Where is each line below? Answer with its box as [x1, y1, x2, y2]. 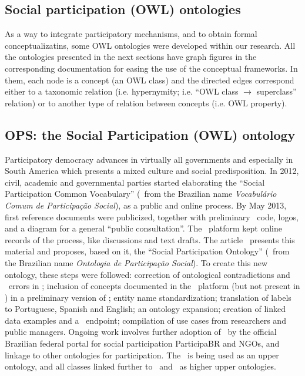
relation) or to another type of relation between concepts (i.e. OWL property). [5, 96, 287, 109]
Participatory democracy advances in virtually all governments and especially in [5, 153, 293, 165]
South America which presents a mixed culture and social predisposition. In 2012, [5, 164, 299, 177]
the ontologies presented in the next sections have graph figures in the [5, 51, 257, 63]
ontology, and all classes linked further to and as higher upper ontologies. [5, 360, 276, 372]
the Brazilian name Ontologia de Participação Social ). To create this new [5, 256, 268, 268]
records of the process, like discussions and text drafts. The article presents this [5, 233, 295, 246]
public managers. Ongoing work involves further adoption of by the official [5, 325, 277, 338]
